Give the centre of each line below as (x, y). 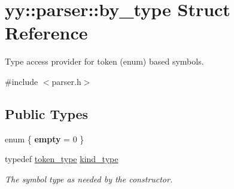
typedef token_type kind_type (62, 159)
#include (22, 81)
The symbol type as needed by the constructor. (89, 179)
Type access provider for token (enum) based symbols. (104, 61)
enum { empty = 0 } (45, 138)
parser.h (66, 81)
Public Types (47, 113)
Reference (46, 33)
